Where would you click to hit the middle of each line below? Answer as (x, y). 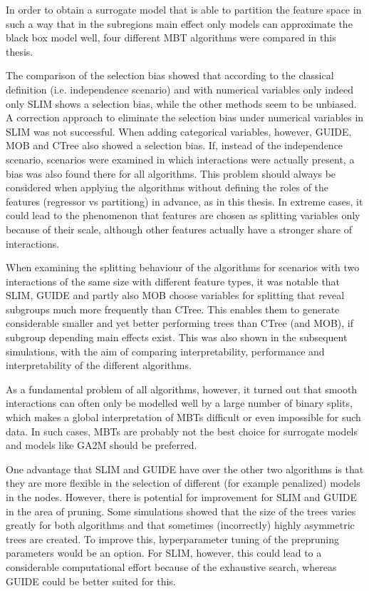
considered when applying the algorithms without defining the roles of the (167, 187)
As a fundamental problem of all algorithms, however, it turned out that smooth (182, 389)
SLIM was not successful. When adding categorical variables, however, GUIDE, (179, 131)
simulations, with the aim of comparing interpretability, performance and (165, 351)
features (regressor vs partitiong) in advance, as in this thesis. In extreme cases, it (184, 201)
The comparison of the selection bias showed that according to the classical (170, 75)
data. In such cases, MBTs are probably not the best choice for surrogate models (182, 431)
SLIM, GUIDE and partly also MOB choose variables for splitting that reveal (175, 295)
